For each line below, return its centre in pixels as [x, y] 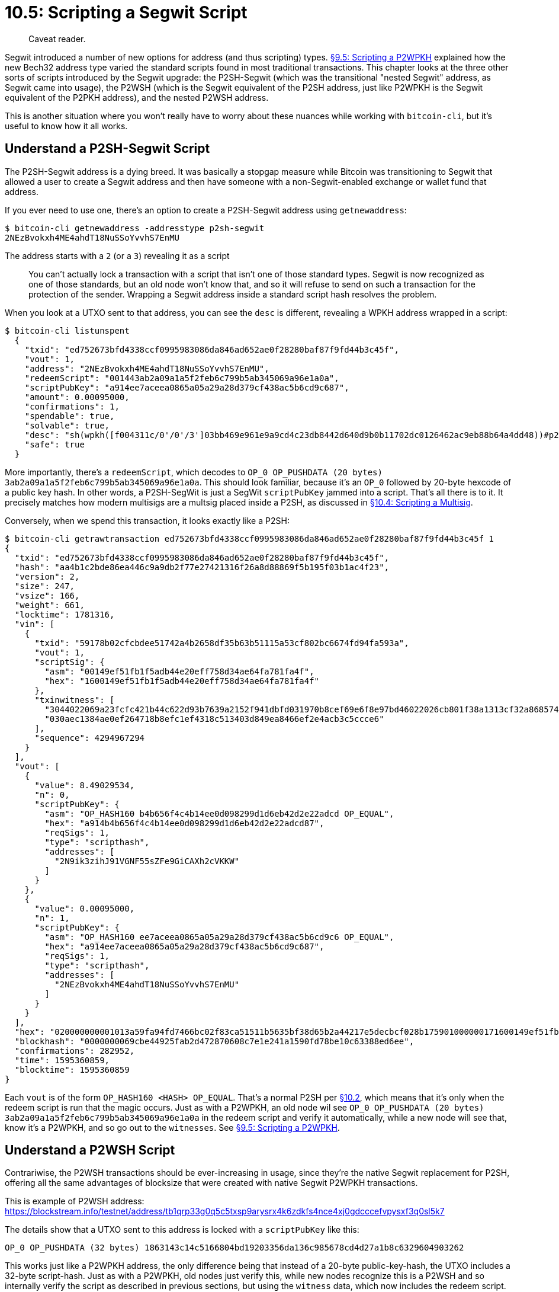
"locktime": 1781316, [65, 614]
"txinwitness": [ [75, 700]
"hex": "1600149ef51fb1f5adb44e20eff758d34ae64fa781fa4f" [182, 681]
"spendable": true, [70, 416]
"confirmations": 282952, [75, 1050]
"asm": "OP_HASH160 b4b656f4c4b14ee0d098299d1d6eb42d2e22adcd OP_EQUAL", [219, 813]
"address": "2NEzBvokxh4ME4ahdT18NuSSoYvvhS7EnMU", [147, 368]
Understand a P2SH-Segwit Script [107, 149]
